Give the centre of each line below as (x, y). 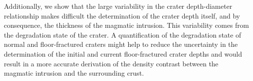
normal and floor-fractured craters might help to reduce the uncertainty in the (121, 44)
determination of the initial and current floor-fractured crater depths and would (123, 53)
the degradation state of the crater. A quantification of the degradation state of (123, 34)
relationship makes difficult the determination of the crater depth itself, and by (122, 15)
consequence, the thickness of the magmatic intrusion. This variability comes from (126, 25)
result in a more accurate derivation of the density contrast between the (111, 63)
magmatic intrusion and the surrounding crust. (74, 73)
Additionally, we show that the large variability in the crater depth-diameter (118, 6)
